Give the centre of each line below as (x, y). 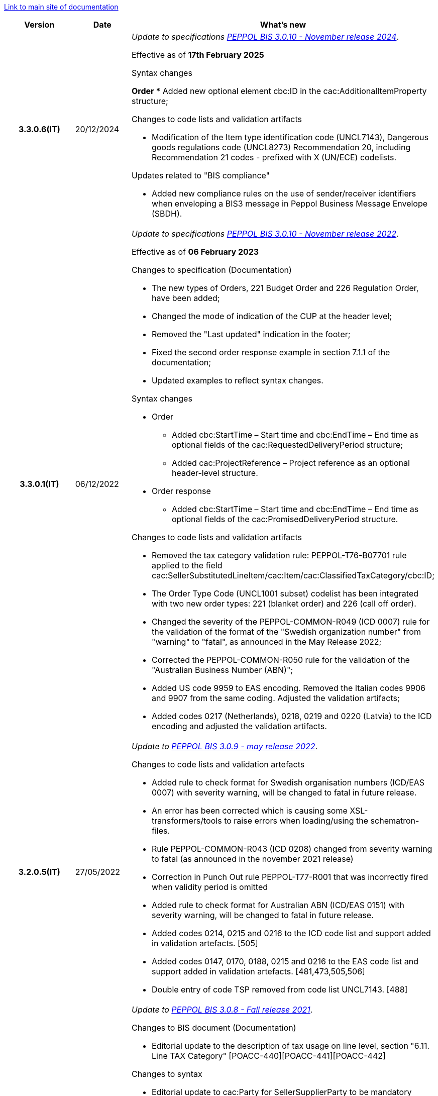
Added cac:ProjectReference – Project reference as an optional (291, 463)
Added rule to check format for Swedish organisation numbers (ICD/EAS (288, 782)
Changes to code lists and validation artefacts (218, 764)
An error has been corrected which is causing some (250, 811)
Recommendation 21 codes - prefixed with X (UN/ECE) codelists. (274, 157)
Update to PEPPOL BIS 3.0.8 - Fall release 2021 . (222, 1010)
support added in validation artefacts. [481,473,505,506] (258, 971)
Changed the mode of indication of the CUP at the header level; (272, 316)
